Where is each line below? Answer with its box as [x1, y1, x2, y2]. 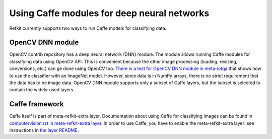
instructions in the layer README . [9, 127, 79, 133]
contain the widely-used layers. [9, 87, 75, 93]
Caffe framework [9, 100, 64, 108]
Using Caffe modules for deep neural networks [9, 8, 210, 19]
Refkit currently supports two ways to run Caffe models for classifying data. [9, 25, 167, 31]
